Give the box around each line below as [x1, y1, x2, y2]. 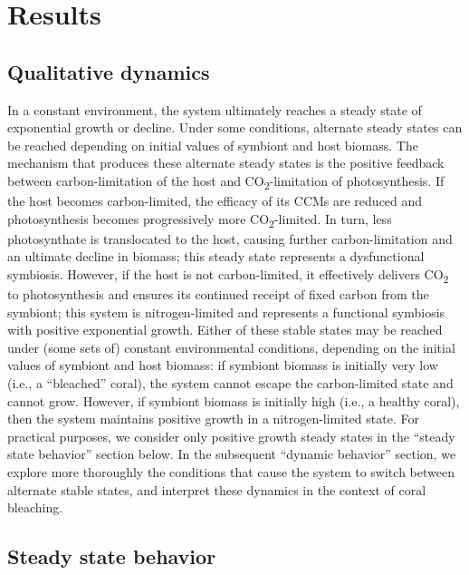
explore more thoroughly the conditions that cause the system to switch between [7, 463, 455, 482]
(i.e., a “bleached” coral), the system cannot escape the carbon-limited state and [7, 374, 454, 393]
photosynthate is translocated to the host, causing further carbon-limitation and [7, 229, 453, 248]
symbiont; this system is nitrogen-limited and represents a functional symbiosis [7, 302, 445, 321]
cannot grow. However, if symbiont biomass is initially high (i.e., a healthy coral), [7, 391, 460, 410]
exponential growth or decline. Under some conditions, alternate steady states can [7, 118, 463, 137]
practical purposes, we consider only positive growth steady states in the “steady [7, 426, 455, 445]
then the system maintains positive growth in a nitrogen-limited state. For [7, 409, 419, 428]
